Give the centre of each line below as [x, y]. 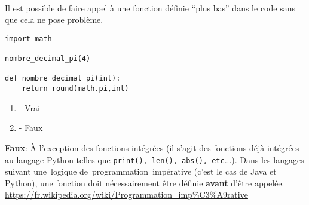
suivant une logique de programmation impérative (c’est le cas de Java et [141, 171]
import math [28, 39]
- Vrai [29, 107]
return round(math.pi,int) [75, 89]
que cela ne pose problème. [54, 19]
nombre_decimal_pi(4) [48, 59]
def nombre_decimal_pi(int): [63, 79]
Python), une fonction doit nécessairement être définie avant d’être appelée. [145, 183]
